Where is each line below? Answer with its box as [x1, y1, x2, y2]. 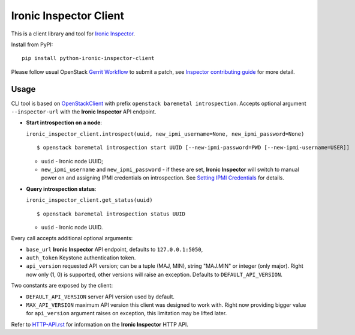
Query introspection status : [26, 185, 97, 192]
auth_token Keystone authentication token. [26, 254, 136, 261]
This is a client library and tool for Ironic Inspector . [11, 30, 135, 37]
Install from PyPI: [11, 41, 53, 48]
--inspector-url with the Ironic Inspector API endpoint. [11, 108, 157, 115]
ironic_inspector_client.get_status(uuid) [26, 197, 153, 204]
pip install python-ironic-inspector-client [22, 55, 155, 62]
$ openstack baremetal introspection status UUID [37, 210, 186, 217]
